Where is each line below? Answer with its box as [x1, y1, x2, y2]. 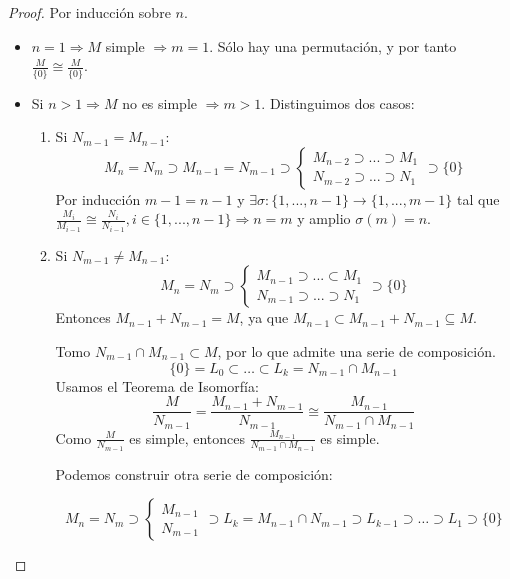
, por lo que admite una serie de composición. [217, 340, 496, 361]
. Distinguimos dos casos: [261, 92, 415, 113]
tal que [456, 188, 500, 209]
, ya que [239, 307, 289, 328]
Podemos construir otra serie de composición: [55, 463, 333, 484]
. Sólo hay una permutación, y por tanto [209, 35, 457, 56]
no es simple [122, 92, 197, 113]
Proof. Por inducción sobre [8, 2, 171, 22]
